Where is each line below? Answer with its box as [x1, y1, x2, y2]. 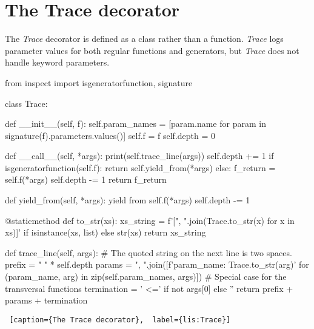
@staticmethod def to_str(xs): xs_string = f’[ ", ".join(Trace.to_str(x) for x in [5, 214, 295, 226]
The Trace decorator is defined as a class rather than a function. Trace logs [5, 32, 284, 45]
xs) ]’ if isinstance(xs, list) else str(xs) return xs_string [5, 226, 206, 239]
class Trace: [5, 97, 48, 109]
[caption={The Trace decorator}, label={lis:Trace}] [9, 315, 231, 324]
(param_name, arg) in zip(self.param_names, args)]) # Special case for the [5, 270, 287, 283]
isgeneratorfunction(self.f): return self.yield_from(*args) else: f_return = [5, 161, 276, 174]
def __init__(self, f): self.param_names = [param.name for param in [5, 117, 266, 130]
